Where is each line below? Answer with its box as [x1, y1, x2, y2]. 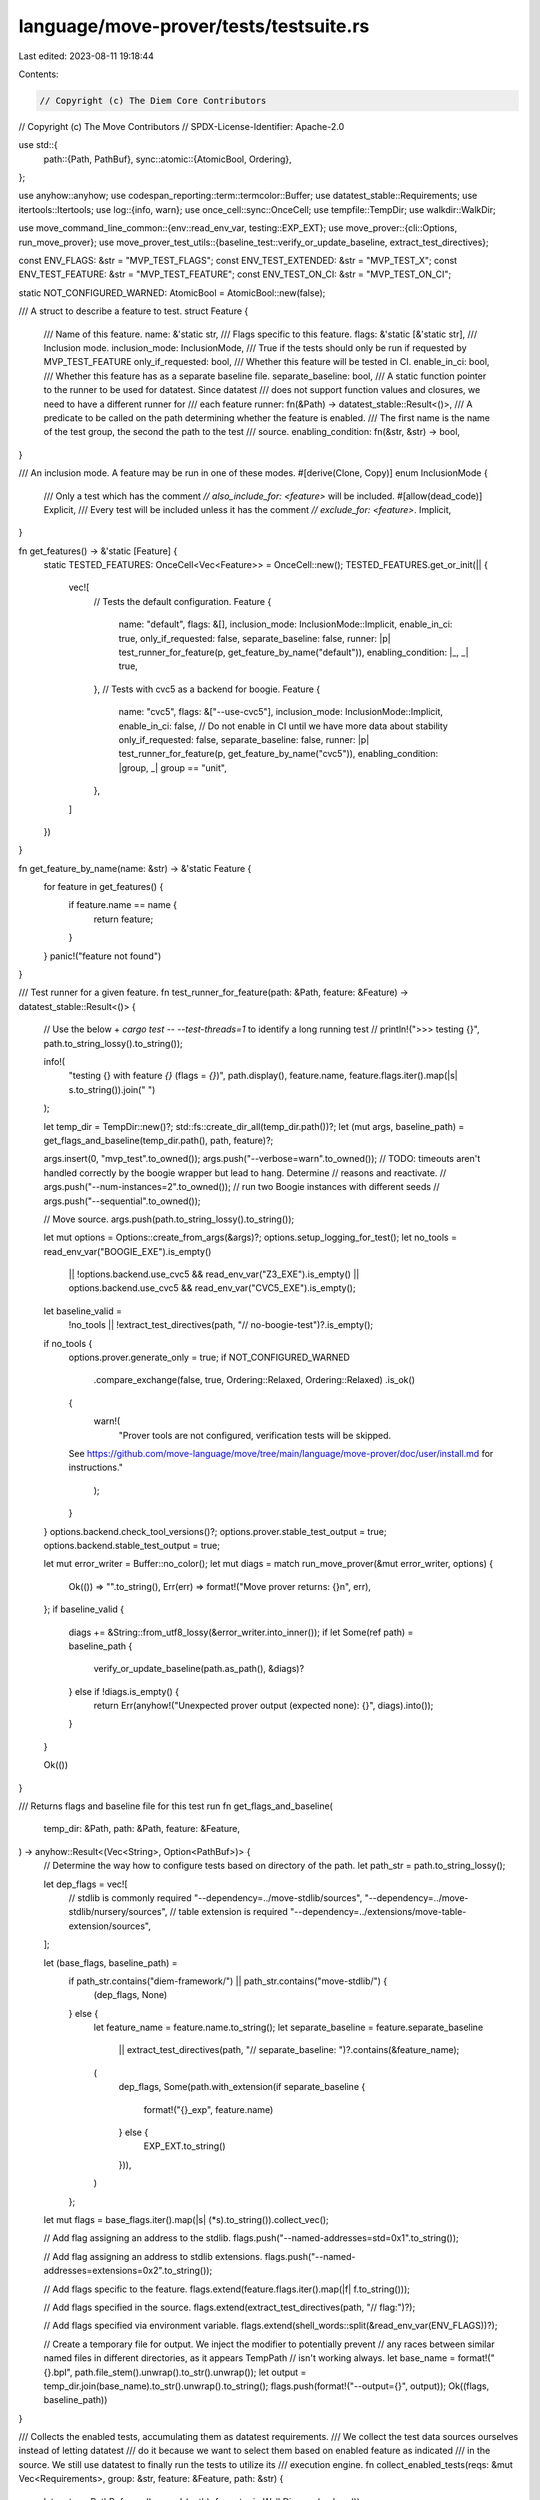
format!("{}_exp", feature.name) [143, 2103, 274, 2115]
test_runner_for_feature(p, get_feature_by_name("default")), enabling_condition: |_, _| [118, 646, 469, 659]
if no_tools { [43, 1337, 93, 1349]
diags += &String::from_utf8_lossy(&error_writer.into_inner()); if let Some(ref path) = [68, 1626, 414, 1638]
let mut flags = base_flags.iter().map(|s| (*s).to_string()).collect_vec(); [43, 2214, 329, 2225]
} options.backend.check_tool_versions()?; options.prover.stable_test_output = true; [43, 1525, 387, 1537]
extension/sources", [68, 1920, 152, 1932]
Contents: [18, 68, 59, 80]
